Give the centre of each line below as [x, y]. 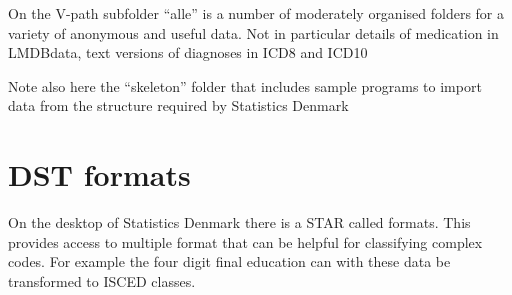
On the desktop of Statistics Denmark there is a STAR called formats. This [239, 222]
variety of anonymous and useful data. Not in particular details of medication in [253, 32]
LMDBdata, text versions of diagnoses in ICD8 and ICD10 [188, 52]
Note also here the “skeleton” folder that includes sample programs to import [245, 85]
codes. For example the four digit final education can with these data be [229, 261]
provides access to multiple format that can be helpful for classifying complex [245, 241]
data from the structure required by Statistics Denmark [178, 105]
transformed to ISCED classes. [102, 280]
